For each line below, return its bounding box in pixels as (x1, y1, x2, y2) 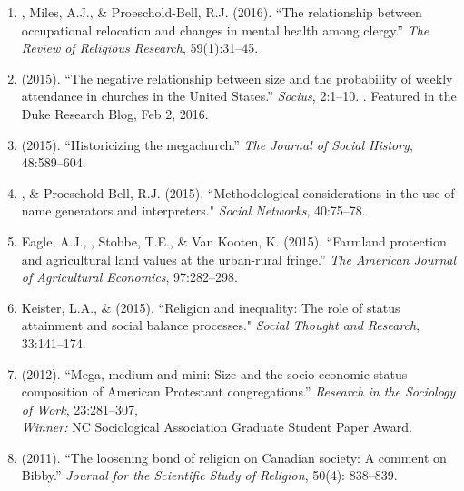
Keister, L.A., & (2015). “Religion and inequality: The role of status (21, 297, 400, 316)
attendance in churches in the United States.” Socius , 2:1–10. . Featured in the (21, 86, 457, 105)
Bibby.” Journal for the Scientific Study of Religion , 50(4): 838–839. (21, 466, 398, 485)
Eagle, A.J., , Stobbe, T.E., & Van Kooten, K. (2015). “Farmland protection (21, 231, 447, 250)
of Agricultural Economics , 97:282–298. (21, 267, 238, 286)
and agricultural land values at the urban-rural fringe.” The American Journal (21, 249, 457, 268)
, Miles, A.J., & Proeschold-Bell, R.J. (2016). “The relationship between (21, 3, 422, 21)
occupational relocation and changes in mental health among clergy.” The (21, 20, 429, 39)
